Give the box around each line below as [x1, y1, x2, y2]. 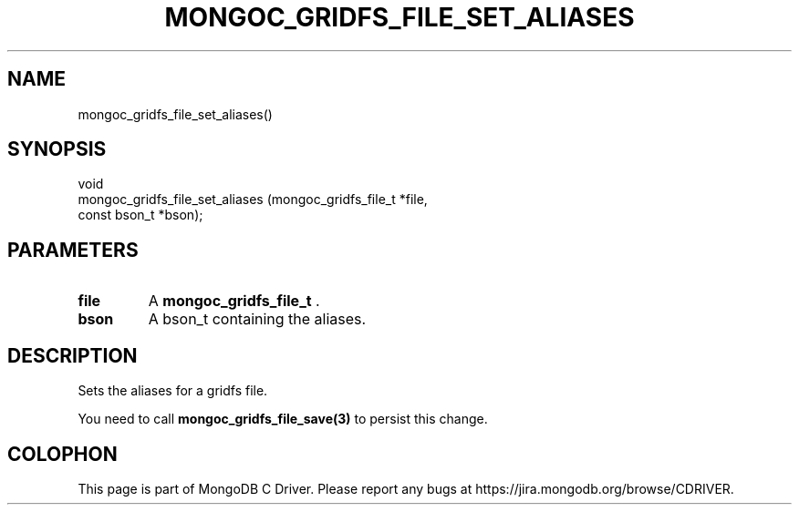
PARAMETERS [7, 238, 139, 261]
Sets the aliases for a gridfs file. [78, 383, 268, 399]
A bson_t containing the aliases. [148, 310, 367, 329]
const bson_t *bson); [78, 207, 203, 223]
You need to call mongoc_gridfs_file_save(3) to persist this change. [78, 411, 488, 427]
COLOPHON [7, 442, 118, 466]
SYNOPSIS [7, 138, 107, 161]
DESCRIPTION [7, 343, 138, 367]
